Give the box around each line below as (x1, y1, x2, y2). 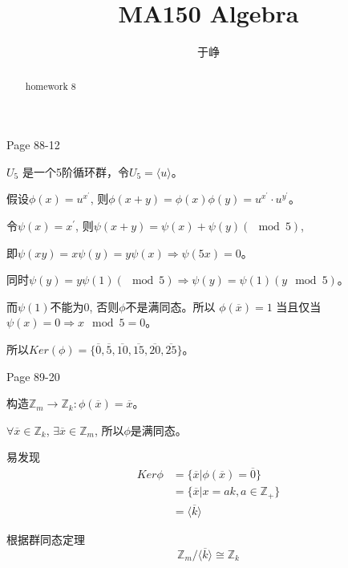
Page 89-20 (6, 367, 60, 384)
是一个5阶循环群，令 (22, 163, 129, 180)
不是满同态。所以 (125, 298, 216, 314)
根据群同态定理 (6, 530, 85, 547)
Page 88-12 (6, 136, 60, 153)
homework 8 (25, 79, 76, 92)
